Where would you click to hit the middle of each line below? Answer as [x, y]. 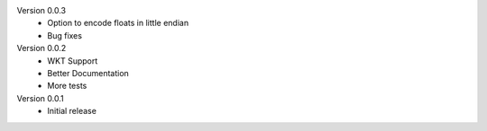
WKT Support [73, 61]
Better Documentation [88, 73]
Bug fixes [65, 35]
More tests [67, 86]
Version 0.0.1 [40, 98]
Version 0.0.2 [41, 48]
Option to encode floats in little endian [118, 23]
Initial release [72, 111]
